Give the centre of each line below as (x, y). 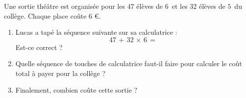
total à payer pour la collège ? (61, 73)
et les (180, 6)
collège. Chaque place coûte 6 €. (52, 15)
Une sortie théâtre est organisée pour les (64, 6)
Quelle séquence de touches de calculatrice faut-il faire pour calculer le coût (129, 63)
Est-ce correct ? (39, 47)
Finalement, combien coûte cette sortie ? (76, 89)
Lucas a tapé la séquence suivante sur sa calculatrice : (96, 32)
